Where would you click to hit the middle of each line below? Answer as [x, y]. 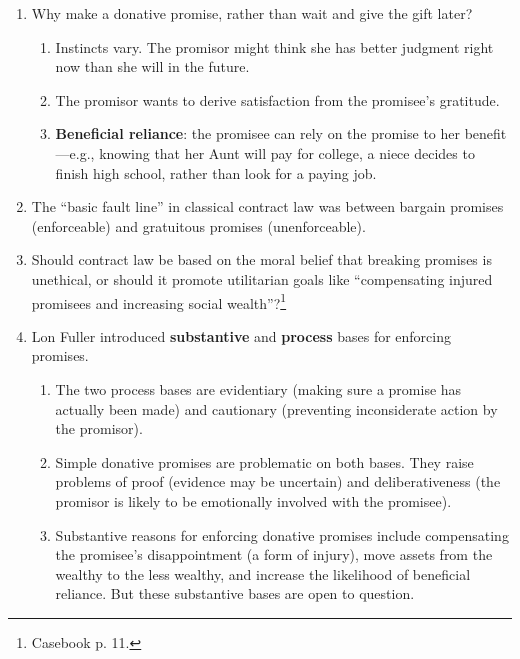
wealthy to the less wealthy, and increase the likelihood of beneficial [263, 573]
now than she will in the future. [152, 66]
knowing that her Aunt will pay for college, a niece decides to [287, 152]
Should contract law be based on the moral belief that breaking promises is [261, 259]
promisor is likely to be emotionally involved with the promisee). [253, 500]
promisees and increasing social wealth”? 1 [159, 301]
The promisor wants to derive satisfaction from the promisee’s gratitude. [277, 99]
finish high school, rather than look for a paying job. [216, 172]
